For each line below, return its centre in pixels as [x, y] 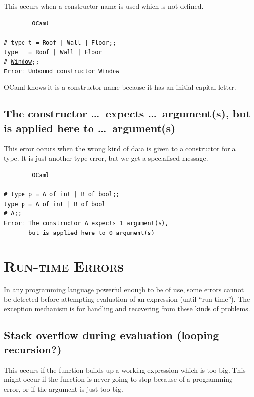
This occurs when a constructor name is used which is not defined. [104, 6]
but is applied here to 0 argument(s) [92, 233]
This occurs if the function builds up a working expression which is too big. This [125, 369]
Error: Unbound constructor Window [62, 71]
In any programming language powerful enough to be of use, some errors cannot [124, 289]
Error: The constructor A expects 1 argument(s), [86, 223]
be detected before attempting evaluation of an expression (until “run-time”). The [127, 299]
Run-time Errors [64, 266]
